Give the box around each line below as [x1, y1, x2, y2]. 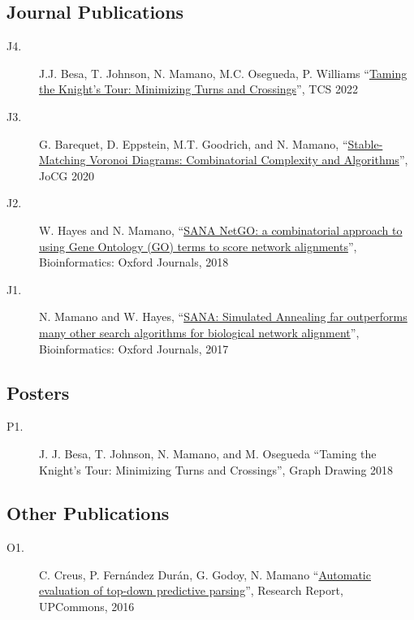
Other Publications [6, 501, 170, 526]
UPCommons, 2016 [39, 598, 135, 615]
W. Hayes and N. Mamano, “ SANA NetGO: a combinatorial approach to [39, 221, 403, 238]
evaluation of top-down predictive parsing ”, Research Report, [39, 582, 343, 599]
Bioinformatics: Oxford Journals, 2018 [39, 254, 229, 271]
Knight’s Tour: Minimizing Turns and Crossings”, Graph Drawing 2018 [39, 461, 394, 478]
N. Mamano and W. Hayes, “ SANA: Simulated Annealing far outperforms [39, 308, 408, 325]
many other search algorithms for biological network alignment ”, [39, 323, 360, 340]
